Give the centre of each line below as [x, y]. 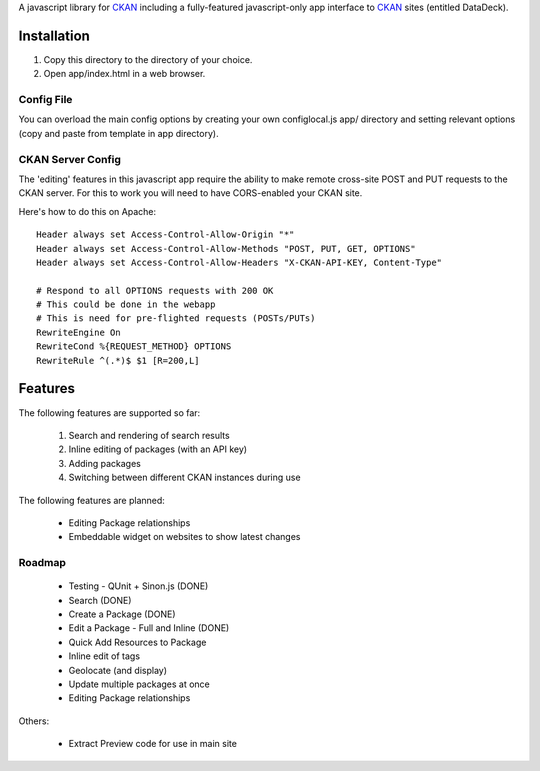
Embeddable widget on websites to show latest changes [184, 537]
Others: [34, 721]
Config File [45, 100]
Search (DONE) [100, 600]
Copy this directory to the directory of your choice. [148, 59]
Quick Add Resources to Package [137, 642]
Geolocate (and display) [118, 670]
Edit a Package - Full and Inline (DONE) [149, 628]
